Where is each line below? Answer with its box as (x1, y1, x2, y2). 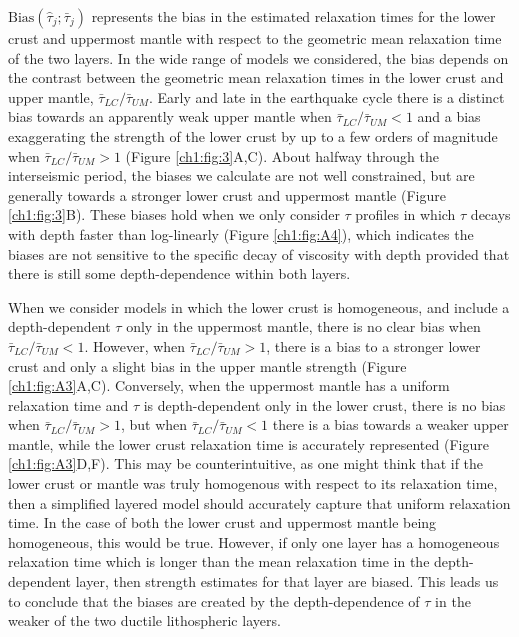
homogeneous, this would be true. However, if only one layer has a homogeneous (8, 531, 500, 552)
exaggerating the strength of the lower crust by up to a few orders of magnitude (8, 125, 498, 146)
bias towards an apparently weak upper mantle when (8, 106, 332, 127)
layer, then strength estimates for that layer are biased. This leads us (75, 571, 499, 592)
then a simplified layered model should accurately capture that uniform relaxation (8, 492, 511, 513)
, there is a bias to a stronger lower (266, 335, 481, 356)
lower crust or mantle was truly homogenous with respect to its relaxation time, (8, 473, 498, 494)
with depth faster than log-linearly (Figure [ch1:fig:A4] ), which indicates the (8, 223, 474, 244)
